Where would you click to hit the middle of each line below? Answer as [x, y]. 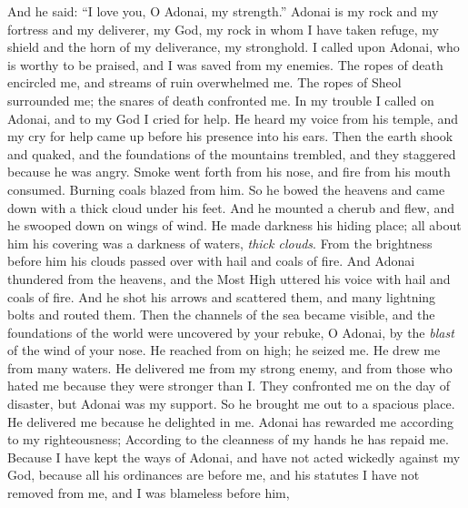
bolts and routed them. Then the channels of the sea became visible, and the [221, 315]
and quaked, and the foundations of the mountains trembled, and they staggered [232, 153]
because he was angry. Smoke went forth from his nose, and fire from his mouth [229, 172]
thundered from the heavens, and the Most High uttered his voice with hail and [229, 278]
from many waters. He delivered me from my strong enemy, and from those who [230, 367]
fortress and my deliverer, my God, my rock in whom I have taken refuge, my [223, 29]
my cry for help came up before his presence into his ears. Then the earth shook [230, 136]
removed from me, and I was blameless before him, [149, 493]
